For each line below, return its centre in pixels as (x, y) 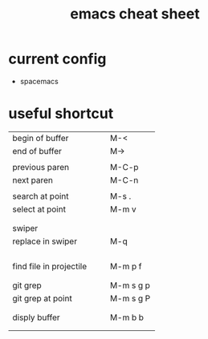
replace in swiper (45, 241)
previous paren (41, 167)
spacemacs (39, 81)
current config (57, 59)
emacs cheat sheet (135, 14)
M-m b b (127, 317)
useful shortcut (61, 114)
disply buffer (36, 317)
